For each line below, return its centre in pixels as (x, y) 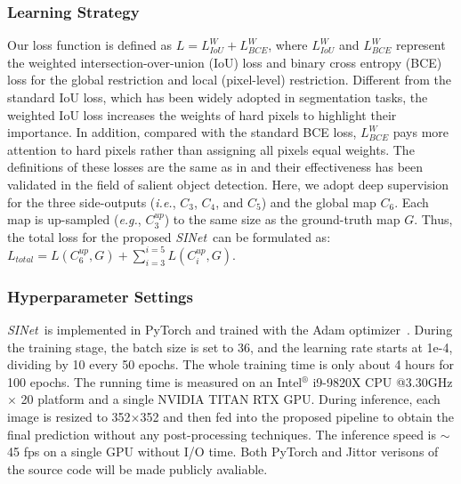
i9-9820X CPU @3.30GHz (383, 381)
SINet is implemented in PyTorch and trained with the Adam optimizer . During (230, 330)
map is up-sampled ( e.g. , (74, 219)
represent (421, 45)
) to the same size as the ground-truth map (282, 219)
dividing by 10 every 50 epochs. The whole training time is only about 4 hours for (231, 364)
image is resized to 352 (69, 417)
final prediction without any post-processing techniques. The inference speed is (222, 434)
